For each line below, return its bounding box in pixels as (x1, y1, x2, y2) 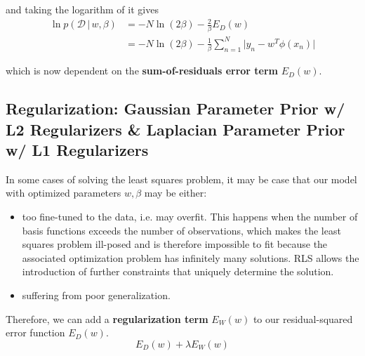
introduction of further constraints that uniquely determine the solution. (22, 264, 334, 279)
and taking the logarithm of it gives (6, 2, 159, 16)
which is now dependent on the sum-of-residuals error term (6, 63, 279, 78)
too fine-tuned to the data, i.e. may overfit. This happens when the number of (22, 209, 358, 224)
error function (6, 325, 65, 340)
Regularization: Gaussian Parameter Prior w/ (6, 98, 345, 119)
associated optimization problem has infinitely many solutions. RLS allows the (22, 250, 359, 265)
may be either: (144, 185, 207, 200)
